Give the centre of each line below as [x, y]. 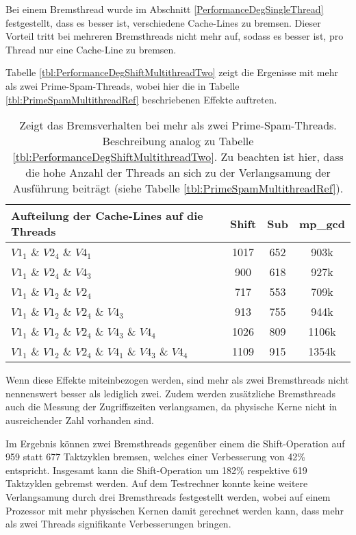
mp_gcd [322, 223]
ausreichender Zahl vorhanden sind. [80, 420]
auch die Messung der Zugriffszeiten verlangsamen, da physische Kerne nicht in [171, 407]
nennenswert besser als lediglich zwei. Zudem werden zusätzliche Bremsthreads [170, 393]
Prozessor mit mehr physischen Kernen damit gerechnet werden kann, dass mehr [175, 510]
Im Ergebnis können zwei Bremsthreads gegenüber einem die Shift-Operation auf [175, 443]
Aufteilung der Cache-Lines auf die [107, 216]
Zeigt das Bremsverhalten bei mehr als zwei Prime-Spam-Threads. [178, 125]
